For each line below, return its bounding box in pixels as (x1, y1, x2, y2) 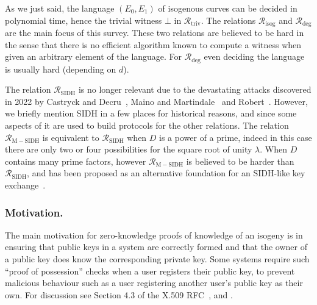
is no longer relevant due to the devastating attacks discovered (78, 83, 312, 96)
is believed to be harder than (186, 154, 294, 167)
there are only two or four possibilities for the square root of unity (5, 143, 252, 156)
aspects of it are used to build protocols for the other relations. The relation (5, 119, 289, 132)
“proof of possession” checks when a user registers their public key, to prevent (5, 264, 295, 277)
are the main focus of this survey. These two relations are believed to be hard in (5, 26, 304, 39)
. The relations (201, 13, 256, 26)
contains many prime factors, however (5, 154, 146, 167)
